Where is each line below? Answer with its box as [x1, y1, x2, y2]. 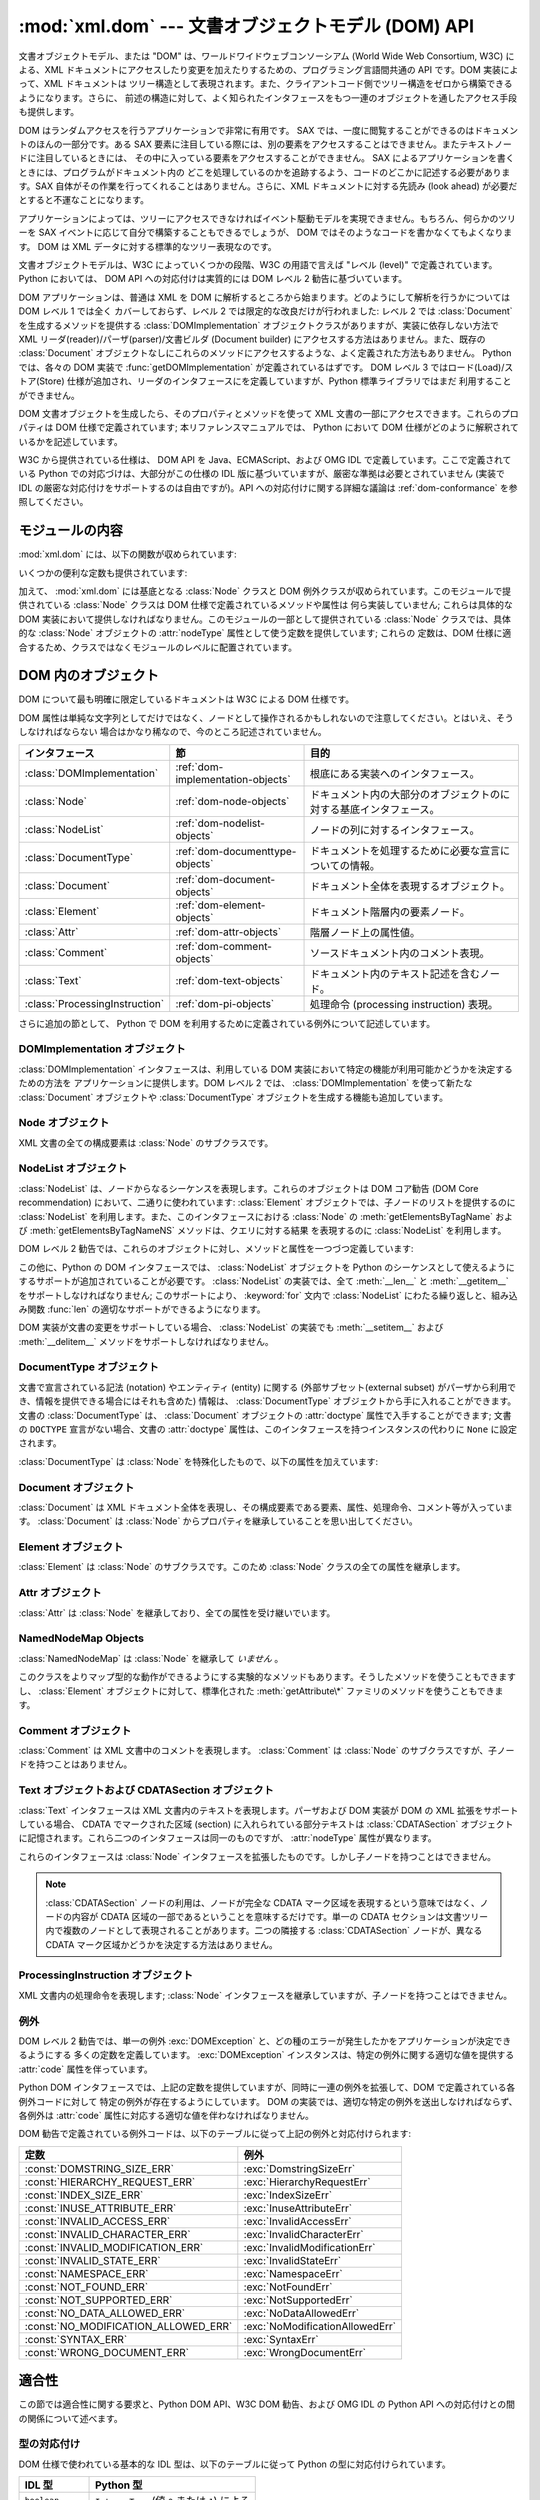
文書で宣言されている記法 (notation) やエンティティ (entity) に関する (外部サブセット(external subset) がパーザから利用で [18, 1381, 517, 1393]
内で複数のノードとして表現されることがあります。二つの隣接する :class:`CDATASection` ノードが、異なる [45, 1925, 483, 1937]
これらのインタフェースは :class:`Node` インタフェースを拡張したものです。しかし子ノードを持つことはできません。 [18, 1850, 497, 1862]
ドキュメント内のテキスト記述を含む [310, 966, 480, 980]
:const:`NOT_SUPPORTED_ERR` [24, 2293, 173, 2307]
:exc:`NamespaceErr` [243, 2266, 344, 2280]
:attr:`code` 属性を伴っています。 [18, 2063, 154, 2075]
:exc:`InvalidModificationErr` [243, 2240, 376, 2254]
